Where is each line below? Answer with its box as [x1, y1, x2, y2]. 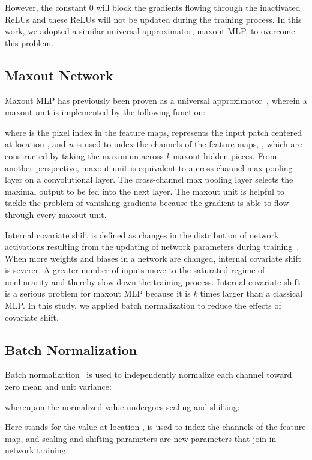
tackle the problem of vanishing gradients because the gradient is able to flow [5, 196, 289, 209]
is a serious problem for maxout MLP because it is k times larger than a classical [5, 287, 303, 300]
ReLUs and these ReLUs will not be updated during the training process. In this [5, 13, 302, 25]
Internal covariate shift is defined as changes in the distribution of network [5, 228, 279, 241]
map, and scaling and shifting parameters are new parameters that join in [5, 432, 277, 444]
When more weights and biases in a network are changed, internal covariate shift [5, 252, 301, 264]
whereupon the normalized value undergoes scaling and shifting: [5, 400, 240, 413]
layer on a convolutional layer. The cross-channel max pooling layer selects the [5, 173, 293, 186]
